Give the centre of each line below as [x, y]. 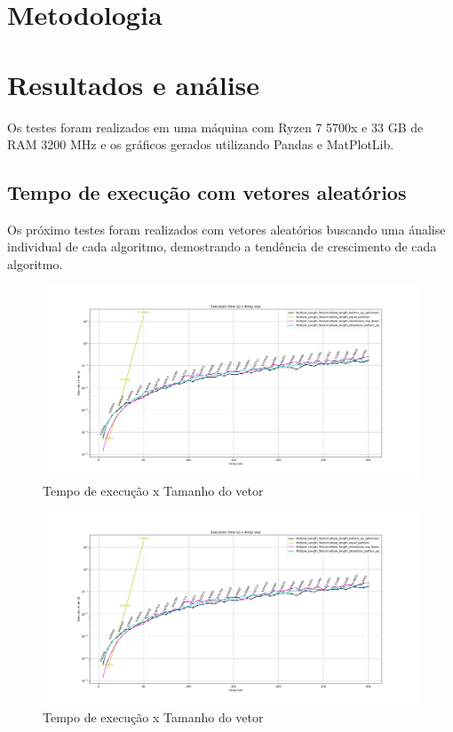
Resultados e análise [134, 84]
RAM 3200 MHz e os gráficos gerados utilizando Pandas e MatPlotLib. [201, 144]
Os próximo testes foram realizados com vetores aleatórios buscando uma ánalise [226, 229]
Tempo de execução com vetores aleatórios [207, 192]
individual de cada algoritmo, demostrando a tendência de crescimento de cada [222, 247]
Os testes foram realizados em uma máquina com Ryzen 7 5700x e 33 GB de [215, 127]
